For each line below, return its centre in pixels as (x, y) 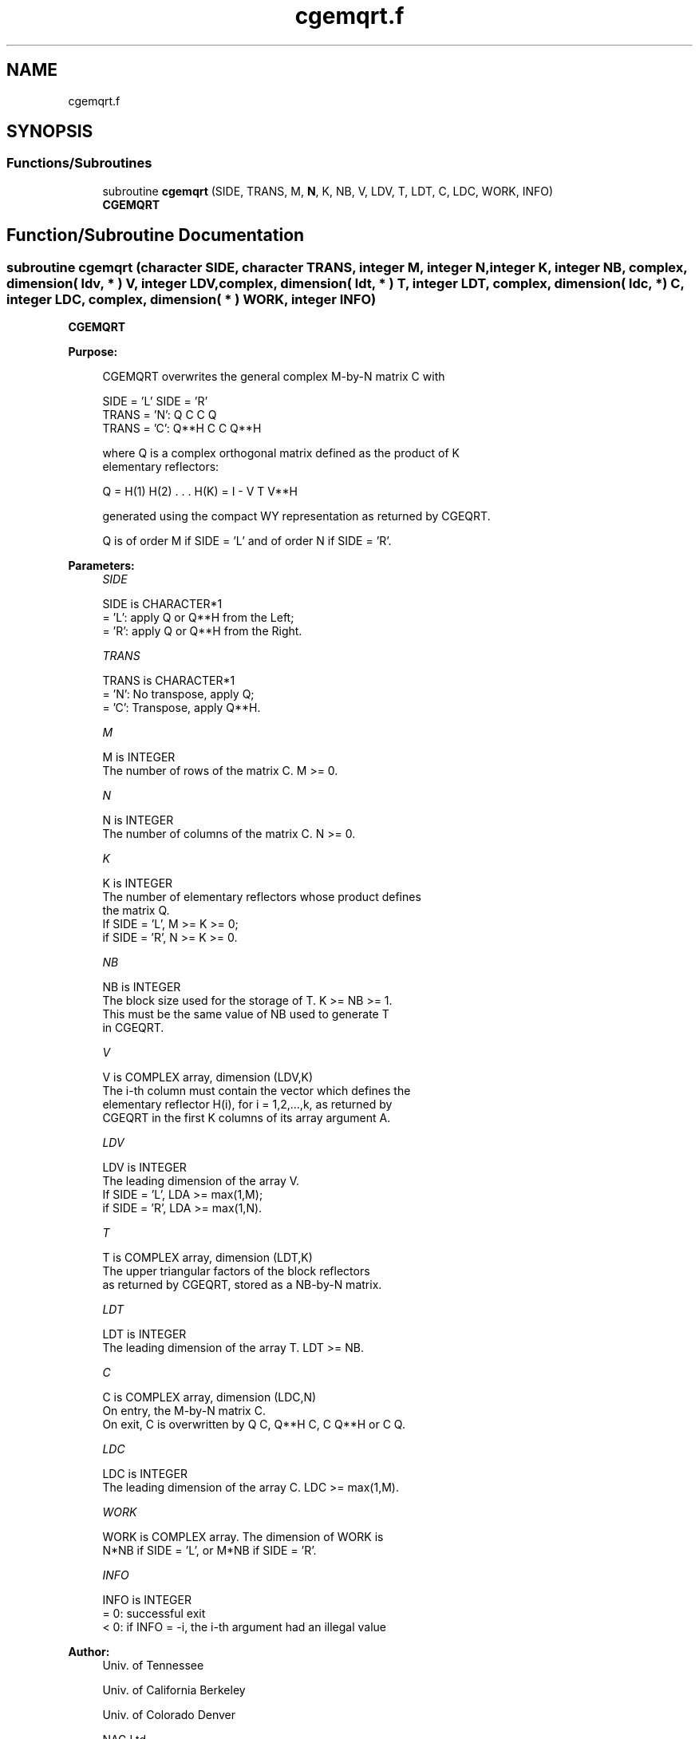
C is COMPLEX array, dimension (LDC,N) (209, 1397)
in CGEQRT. (133, 1028)
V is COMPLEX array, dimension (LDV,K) (208, 1077)
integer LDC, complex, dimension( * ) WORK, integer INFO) (192, 299)
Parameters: (101, 566)
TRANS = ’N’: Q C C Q (160, 415)
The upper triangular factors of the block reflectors (236, 1271)
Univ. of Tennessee (153, 1666)
